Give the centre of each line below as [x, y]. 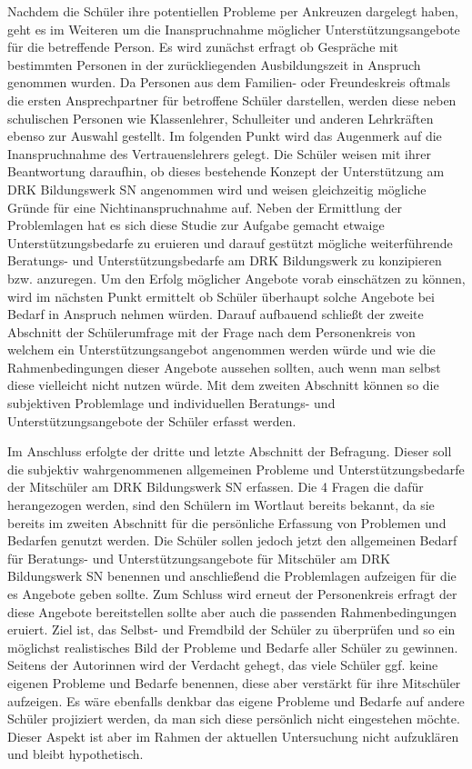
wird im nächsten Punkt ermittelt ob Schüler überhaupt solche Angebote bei [221, 296]
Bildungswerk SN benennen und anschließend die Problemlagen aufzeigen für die [232, 576]
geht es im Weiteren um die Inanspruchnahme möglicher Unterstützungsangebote [234, 29]
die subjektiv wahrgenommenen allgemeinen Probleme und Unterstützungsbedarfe [236, 469]
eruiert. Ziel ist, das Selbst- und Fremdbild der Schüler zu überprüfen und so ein [231, 629]
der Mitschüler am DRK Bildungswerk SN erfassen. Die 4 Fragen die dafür [216, 487]
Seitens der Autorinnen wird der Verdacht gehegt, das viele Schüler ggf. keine [223, 665]
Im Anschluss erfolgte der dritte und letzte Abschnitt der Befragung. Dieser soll [230, 451]
